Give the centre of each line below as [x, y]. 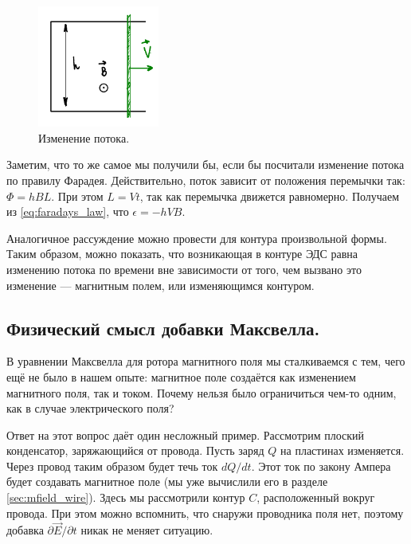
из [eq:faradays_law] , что [68, 211]
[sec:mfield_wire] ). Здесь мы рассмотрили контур [126, 497]
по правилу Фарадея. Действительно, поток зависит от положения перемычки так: [206, 180]
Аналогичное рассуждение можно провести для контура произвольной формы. [197, 238]
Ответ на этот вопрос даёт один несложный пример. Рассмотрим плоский [186, 434]
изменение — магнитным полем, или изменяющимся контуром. [160, 285]
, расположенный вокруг [316, 497]
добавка [25, 530]
